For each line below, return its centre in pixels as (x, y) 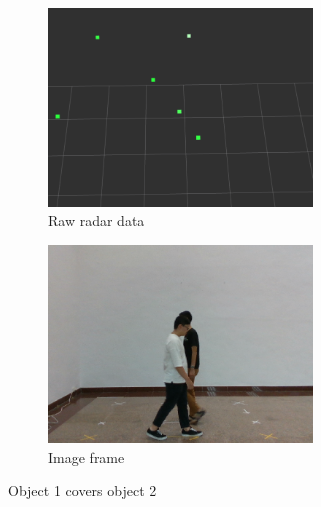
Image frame (86, 456)
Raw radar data (96, 220)
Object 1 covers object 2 (82, 490)
